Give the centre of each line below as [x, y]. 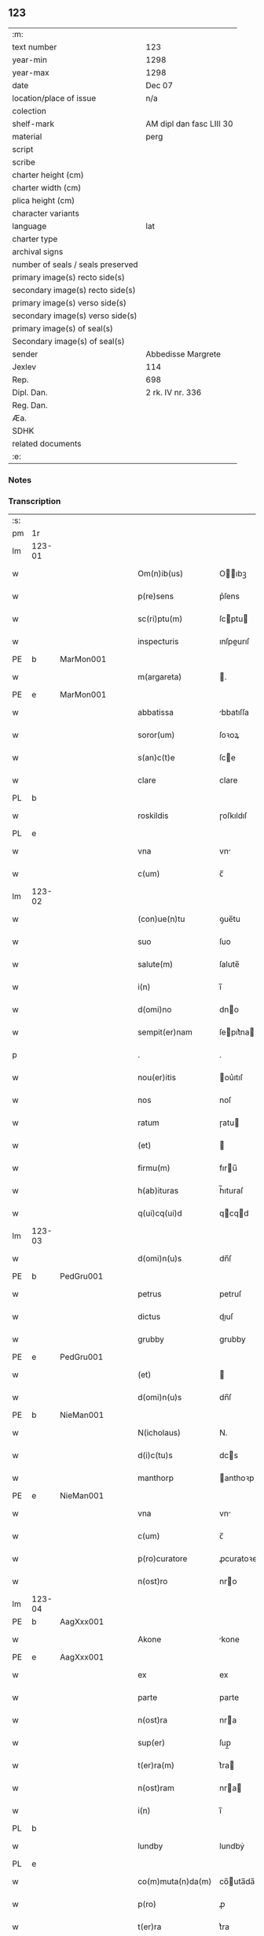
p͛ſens [229, 596]
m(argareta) [159, 677]
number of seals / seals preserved [75, 265]
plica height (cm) [44, 200]
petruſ [230, 1294]
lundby [150, 1846]
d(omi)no [154, 1009]
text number [35, 46]
